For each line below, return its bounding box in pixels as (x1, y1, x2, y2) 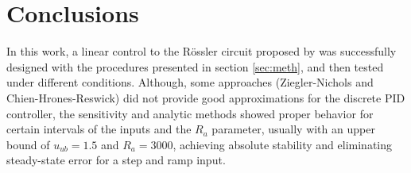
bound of (6, 136, 50, 152)
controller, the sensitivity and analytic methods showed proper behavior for (6, 105, 374, 121)
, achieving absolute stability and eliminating (173, 136, 393, 152)
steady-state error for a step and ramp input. (6, 152, 226, 168)
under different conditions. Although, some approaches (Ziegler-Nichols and (6, 74, 374, 90)
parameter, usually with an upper (211, 121, 375, 137)
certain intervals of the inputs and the (6, 121, 192, 137)
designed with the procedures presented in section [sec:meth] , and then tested (6, 58, 384, 75)
